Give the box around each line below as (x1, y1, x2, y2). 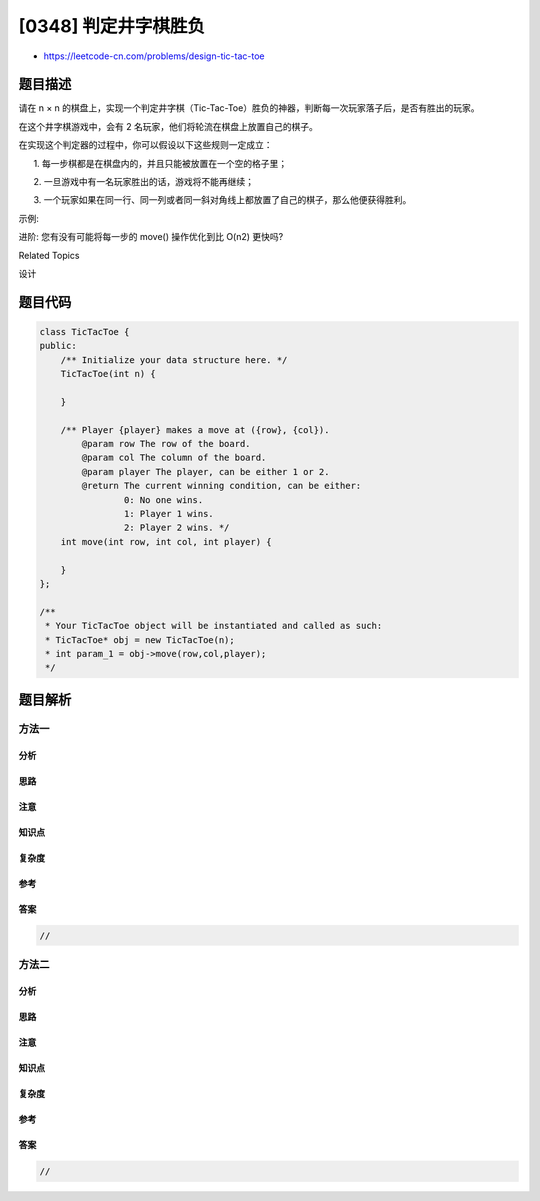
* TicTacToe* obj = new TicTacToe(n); (45, 634, 235, 645)
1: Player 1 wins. (123, 508, 214, 520)
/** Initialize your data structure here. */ (60, 354, 288, 365)
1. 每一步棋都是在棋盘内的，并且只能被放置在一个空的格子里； (33, 157, 288, 169)
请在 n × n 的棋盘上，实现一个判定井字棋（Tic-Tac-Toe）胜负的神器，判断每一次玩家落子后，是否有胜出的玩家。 (18, 102, 480, 114)
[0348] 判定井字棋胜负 (18, 15, 205, 37)
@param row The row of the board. (81, 438, 251, 450)
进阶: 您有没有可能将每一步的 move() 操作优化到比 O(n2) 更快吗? (18, 231, 284, 243)
